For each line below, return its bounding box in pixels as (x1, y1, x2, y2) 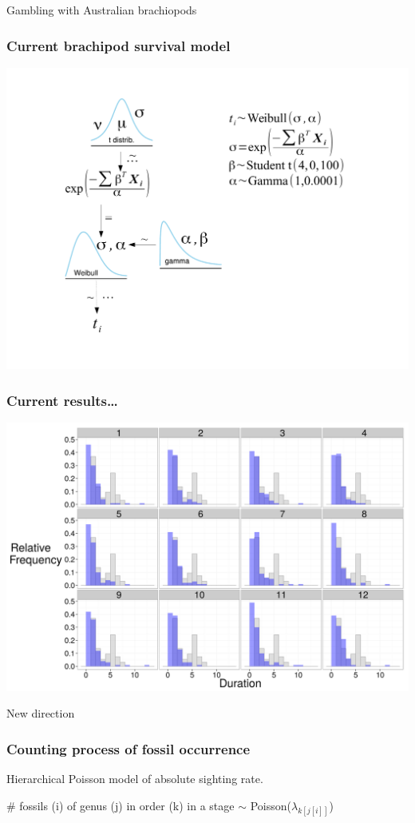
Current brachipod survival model (6, 35, 231, 55)
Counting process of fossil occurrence (6, 738, 251, 758)
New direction (6, 705, 75, 722)
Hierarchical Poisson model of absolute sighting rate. (6, 770, 263, 787)
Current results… (6, 390, 118, 410)
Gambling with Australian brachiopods (6, 2, 197, 18)
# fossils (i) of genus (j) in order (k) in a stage (6, 797, 235, 813)
